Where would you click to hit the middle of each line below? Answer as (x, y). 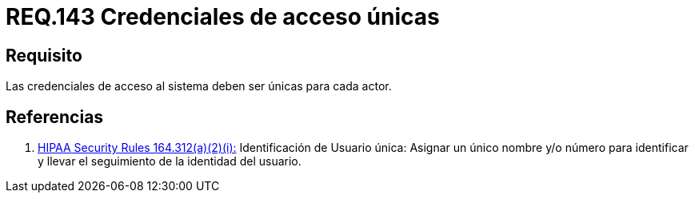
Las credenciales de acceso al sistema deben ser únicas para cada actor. (199, 86)
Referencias (55, 117)
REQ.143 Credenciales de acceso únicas (223, 17)
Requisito (44, 55)
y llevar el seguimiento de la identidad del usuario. (170, 161)
